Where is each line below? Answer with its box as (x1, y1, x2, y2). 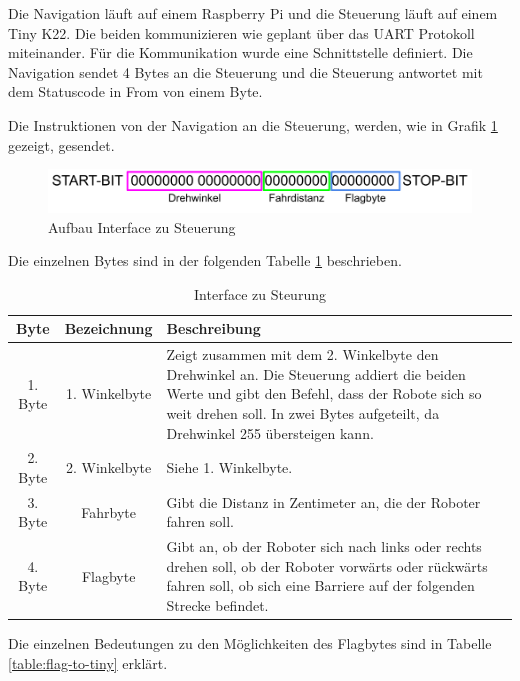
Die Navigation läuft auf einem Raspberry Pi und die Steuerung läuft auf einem (8, 3, 498, 23)
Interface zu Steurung (194, 283, 326, 304)
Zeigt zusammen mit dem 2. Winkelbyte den (166, 344, 439, 365)
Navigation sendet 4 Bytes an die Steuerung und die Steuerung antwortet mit (8, 61, 483, 82)
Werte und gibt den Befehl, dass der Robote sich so (166, 383, 482, 404)
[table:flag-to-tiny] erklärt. (8, 652, 168, 673)
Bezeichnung (64, 318, 153, 339)
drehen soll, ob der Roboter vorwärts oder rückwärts (166, 555, 488, 576)
